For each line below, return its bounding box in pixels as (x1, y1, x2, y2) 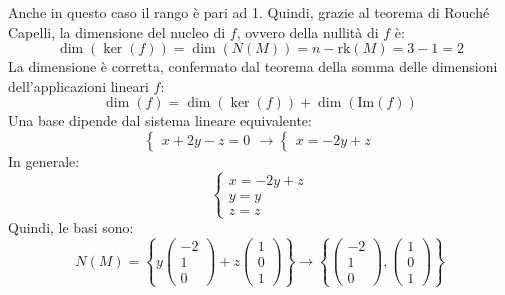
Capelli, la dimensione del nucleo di (8, 21, 226, 42)
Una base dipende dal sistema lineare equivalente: (8, 110, 312, 131)
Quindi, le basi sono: (8, 217, 134, 238)
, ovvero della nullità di (236, 21, 379, 42)
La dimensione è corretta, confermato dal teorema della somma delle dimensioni (8, 56, 498, 77)
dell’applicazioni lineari (8, 75, 149, 96)
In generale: (8, 150, 80, 171)
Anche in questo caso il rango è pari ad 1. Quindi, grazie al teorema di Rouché (8, 2, 490, 22)
